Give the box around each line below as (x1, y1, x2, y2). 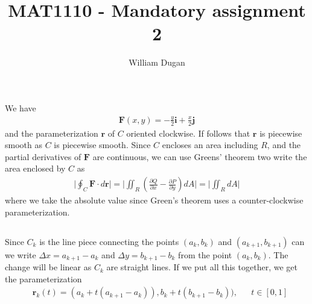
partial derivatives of (5, 150, 81, 163)
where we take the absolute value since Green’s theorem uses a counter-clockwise (5, 194, 304, 206)
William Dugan (129, 56, 185, 69)
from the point (178, 248, 232, 261)
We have (5, 101, 36, 114)
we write (5, 248, 36, 261)
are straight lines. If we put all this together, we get (106, 261, 298, 273)
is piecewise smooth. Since (54, 138, 151, 151)
